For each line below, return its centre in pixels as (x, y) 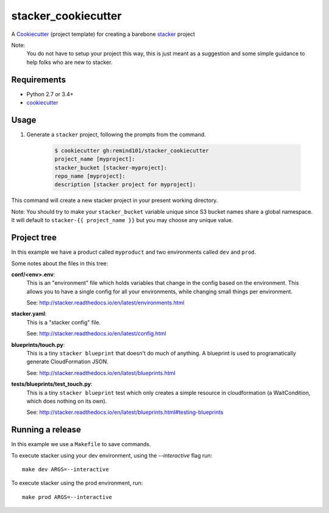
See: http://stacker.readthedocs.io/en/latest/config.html (97, 333)
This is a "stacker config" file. (64, 322)
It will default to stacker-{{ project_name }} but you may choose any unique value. (122, 220)
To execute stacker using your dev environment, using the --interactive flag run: (112, 455)
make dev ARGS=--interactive (65, 469)
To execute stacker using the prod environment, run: (77, 483)
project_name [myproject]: (95, 159)
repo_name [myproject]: (90, 176)
